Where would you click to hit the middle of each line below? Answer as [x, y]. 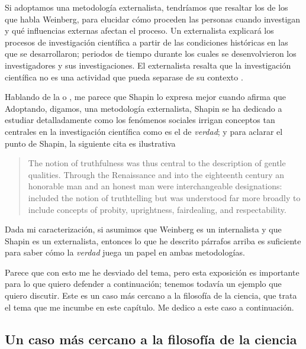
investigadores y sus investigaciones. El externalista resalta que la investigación [148, 65]
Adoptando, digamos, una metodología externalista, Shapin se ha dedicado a [144, 108]
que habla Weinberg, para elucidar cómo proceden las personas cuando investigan [153, 19]
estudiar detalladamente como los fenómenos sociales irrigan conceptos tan [140, 120]
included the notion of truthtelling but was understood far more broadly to [164, 197]
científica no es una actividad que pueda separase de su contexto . [124, 77]
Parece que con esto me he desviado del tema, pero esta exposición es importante [152, 272]
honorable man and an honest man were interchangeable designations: [155, 186]
